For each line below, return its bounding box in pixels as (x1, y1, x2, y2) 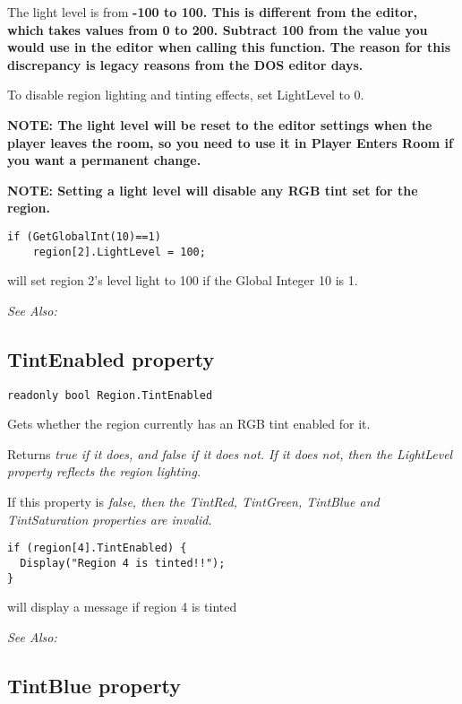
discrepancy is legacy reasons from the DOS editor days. (7, 55, 364, 74)
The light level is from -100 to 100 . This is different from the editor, (7, 3, 417, 21)
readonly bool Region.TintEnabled (7, 388, 213, 402)
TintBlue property (7, 671, 182, 699)
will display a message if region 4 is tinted (7, 597, 237, 616)
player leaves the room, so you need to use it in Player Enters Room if (7, 133, 453, 152)
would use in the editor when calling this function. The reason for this (7, 38, 451, 56)
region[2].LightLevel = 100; (32, 245, 206, 258)
